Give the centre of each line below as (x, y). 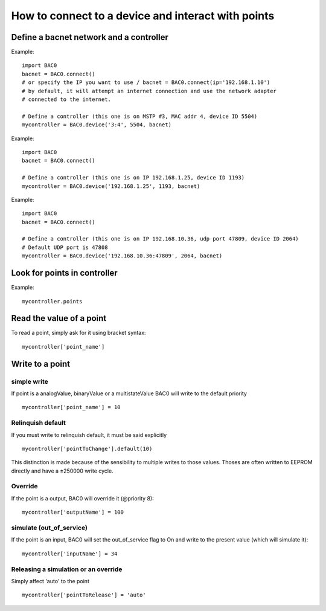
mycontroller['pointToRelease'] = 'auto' (84, 595)
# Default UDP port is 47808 (65, 247)
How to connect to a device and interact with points (143, 16)
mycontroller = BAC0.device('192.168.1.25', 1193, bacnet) (111, 186)
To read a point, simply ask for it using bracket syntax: (78, 333)
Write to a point (41, 364)
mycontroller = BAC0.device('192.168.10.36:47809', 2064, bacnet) (122, 256)
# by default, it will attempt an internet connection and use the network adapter (149, 91)
